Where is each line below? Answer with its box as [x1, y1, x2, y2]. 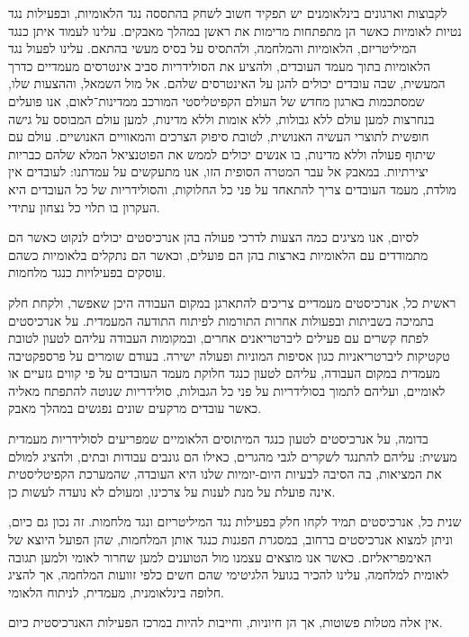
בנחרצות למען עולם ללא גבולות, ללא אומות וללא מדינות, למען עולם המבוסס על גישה [8, 109, 435, 128]
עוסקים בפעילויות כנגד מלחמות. [8, 263, 167, 282]
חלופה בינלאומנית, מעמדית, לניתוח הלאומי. [8, 582, 224, 601]
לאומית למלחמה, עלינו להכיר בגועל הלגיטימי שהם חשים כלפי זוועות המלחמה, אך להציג [8, 565, 449, 584]
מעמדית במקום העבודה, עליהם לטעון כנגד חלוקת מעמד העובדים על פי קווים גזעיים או [8, 363, 440, 382]
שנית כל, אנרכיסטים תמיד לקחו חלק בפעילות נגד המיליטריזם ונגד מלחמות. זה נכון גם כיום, [8, 512, 462, 531]
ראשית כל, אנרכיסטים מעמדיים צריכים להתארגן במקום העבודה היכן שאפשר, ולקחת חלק [8, 292, 456, 311]
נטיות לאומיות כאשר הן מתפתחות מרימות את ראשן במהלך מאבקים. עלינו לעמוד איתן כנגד [8, 21, 462, 40]
